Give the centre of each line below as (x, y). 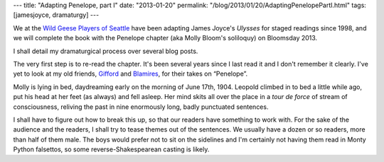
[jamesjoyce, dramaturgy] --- (56, 15)
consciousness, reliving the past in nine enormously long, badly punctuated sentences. (141, 107)
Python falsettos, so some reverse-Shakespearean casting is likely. (111, 149)
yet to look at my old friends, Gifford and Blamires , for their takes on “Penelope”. (130, 74)
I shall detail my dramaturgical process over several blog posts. (106, 51)
